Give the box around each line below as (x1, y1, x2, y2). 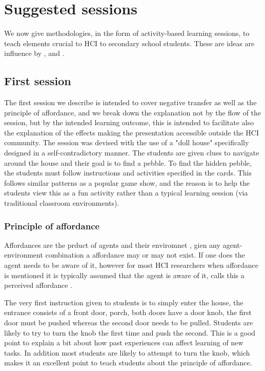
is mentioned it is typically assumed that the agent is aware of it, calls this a (4, 269, 244, 280)
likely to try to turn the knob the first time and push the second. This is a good (4, 327, 256, 338)
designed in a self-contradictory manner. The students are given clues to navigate (4, 147, 259, 158)
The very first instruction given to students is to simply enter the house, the (4, 297, 243, 307)
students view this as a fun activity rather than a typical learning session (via (4, 187, 248, 198)
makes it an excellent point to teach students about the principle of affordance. (4, 357, 252, 368)
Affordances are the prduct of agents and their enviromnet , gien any (4, 239, 220, 250)
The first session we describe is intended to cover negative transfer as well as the (4, 97, 257, 108)
